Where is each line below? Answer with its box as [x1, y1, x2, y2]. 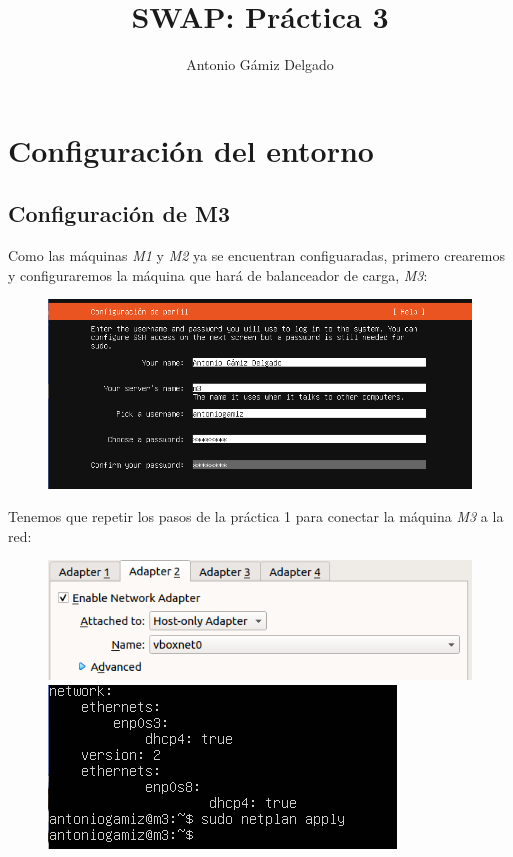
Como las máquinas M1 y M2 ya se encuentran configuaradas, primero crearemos [8, 245, 505, 266]
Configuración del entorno [8, 129, 374, 170]
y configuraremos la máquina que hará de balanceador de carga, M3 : [8, 264, 428, 285]
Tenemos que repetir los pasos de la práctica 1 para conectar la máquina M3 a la [8, 506, 504, 527]
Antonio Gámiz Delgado [186, 54, 334, 75]
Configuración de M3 [8, 198, 231, 229]
